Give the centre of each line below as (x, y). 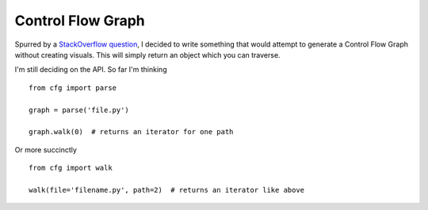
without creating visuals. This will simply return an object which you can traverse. (147, 54)
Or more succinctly (46, 149)
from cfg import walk (71, 168)
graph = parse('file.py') (79, 110)
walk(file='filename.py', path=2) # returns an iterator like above (167, 190)
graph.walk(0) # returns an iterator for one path (131, 132)
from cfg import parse (73, 88)
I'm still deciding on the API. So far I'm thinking (91, 69)
